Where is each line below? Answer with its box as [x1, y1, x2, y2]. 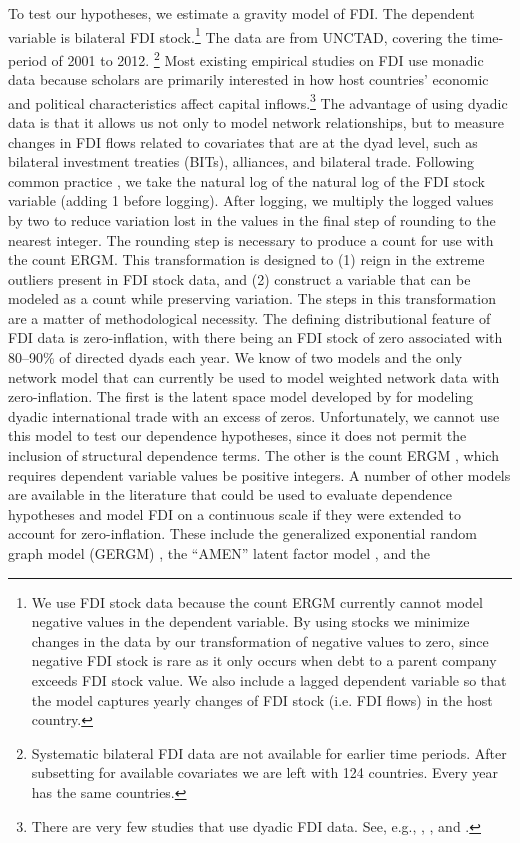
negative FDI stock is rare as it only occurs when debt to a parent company [31, 650, 497, 671]
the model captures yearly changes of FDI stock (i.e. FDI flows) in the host [31, 689, 493, 710]
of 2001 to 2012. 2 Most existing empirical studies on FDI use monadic [51, 46, 484, 70]
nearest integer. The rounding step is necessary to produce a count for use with [8, 229, 494, 250]
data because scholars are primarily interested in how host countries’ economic [8, 69, 489, 90]
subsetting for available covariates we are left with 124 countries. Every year [31, 762, 498, 783]
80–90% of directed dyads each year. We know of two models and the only [8, 347, 463, 368]
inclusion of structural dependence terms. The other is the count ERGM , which [8, 445, 499, 466]
